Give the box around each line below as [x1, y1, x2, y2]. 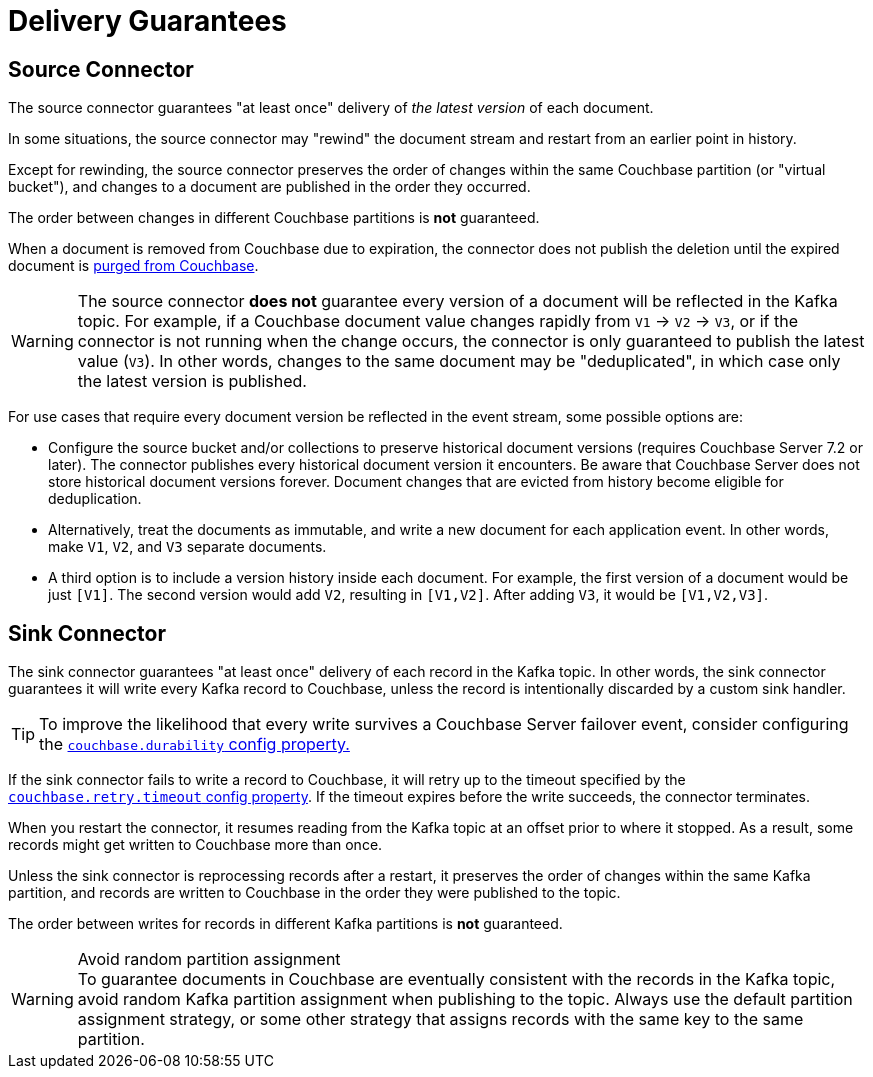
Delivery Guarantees [8, 4, 287, 38]
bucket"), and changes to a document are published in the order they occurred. [8, 178, 531, 196]
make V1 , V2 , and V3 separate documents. [48, 538, 327, 556]
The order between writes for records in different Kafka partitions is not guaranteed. [8, 915, 563, 933]
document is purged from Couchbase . [8, 257, 259, 275]
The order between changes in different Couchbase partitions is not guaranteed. [8, 209, 540, 227]
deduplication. [48, 490, 142, 508]
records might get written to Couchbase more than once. [8, 836, 383, 854]
